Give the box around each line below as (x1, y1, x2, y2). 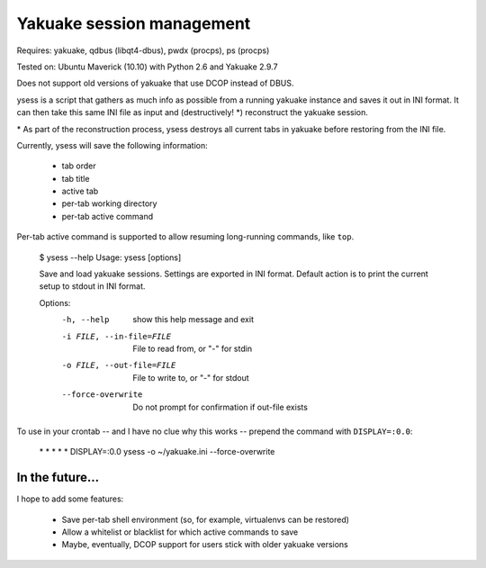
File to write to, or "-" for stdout (132, 372, 249, 383)
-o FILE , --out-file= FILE (61, 360, 176, 371)
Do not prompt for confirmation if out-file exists (132, 401, 308, 412)
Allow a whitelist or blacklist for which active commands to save (61, 527, 299, 537)
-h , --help (61, 315, 110, 325)
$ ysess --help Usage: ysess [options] (39, 252, 182, 263)
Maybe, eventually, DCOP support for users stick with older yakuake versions (61, 539, 348, 550)
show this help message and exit (132, 314, 254, 325)
